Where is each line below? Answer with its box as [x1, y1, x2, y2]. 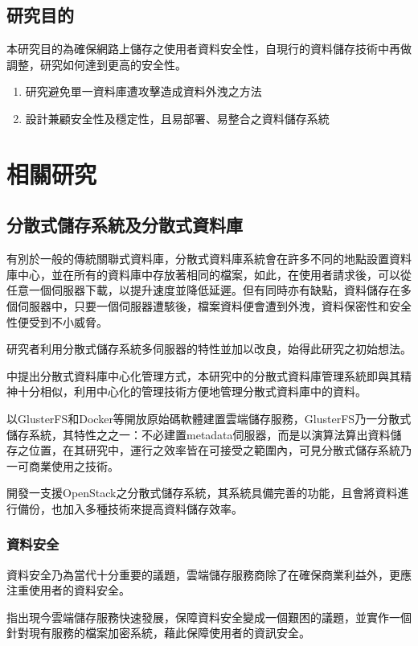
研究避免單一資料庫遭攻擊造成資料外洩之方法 [25, 83, 262, 100]
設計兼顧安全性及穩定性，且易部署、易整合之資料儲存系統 [25, 109, 330, 126]
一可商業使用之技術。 [6, 457, 119, 474]
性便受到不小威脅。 [6, 313, 108, 330]
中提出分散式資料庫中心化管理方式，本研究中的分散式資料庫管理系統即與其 [6, 367, 400, 384]
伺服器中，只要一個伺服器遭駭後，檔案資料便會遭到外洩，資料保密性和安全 [17, 297, 412, 314]
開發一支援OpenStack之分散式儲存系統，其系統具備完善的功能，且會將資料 [6, 484, 398, 501]
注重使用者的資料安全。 [6, 582, 130, 599]
